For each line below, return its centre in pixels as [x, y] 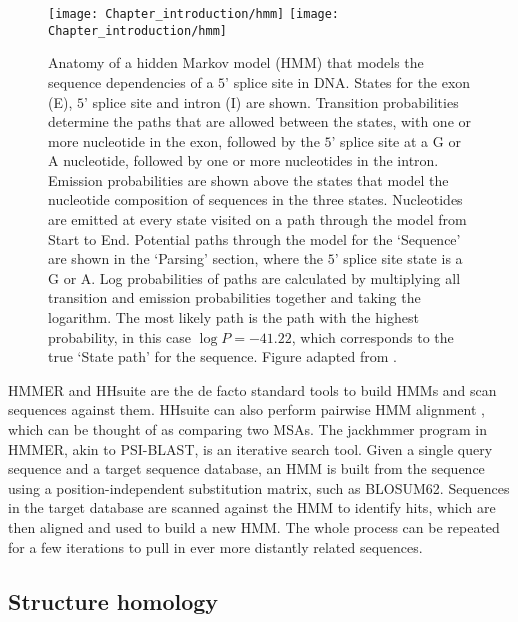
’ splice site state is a [398, 258]
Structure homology [113, 600]
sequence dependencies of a [131, 81]
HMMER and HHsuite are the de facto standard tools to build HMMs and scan [252, 389]
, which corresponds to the [372, 336]
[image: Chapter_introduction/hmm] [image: [194, 14]
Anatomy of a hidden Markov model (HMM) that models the [236, 62]
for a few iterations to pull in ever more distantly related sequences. [215, 546]
